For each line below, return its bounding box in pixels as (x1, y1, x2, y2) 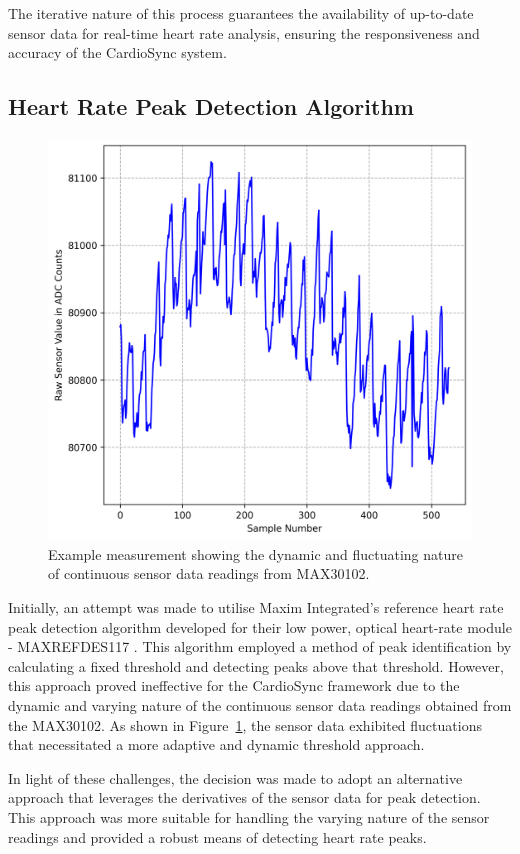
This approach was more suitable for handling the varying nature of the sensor (8, 806, 490, 827)
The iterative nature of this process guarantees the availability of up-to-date (8, 3, 474, 23)
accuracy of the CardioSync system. (8, 42, 227, 63)
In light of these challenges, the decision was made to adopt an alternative (8, 767, 463, 788)
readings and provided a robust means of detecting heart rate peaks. (8, 826, 427, 847)
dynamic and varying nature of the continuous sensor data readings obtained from (8, 694, 512, 715)
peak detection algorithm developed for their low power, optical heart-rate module (8, 616, 512, 637)
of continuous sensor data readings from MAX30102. (48, 563, 370, 584)
